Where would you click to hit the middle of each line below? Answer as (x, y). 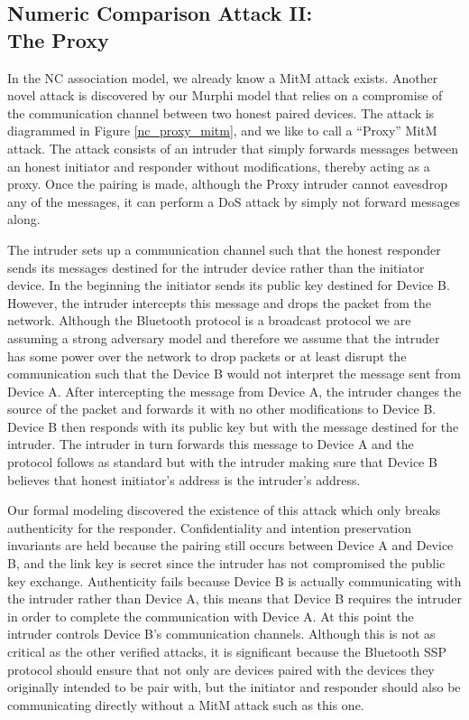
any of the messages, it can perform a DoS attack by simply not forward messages (234, 201)
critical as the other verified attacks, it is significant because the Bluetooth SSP (227, 651)
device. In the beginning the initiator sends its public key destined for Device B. (229, 285)
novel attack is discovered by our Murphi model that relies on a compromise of (225, 95)
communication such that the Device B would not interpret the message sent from (234, 374)
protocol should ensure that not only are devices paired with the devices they (221, 669)
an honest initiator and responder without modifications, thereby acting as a (219, 166)
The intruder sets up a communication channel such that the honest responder (224, 249)
